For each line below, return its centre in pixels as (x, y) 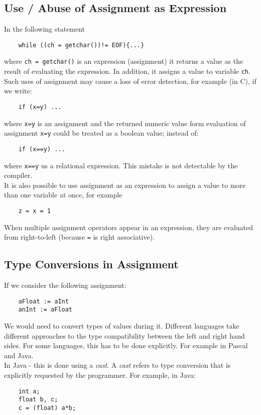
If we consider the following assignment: (65, 285)
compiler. (18, 175)
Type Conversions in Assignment (91, 264)
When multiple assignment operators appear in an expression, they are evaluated (129, 227)
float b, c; (38, 400)
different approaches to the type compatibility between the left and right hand (124, 335)
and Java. (19, 355)
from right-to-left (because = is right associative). (80, 237)
